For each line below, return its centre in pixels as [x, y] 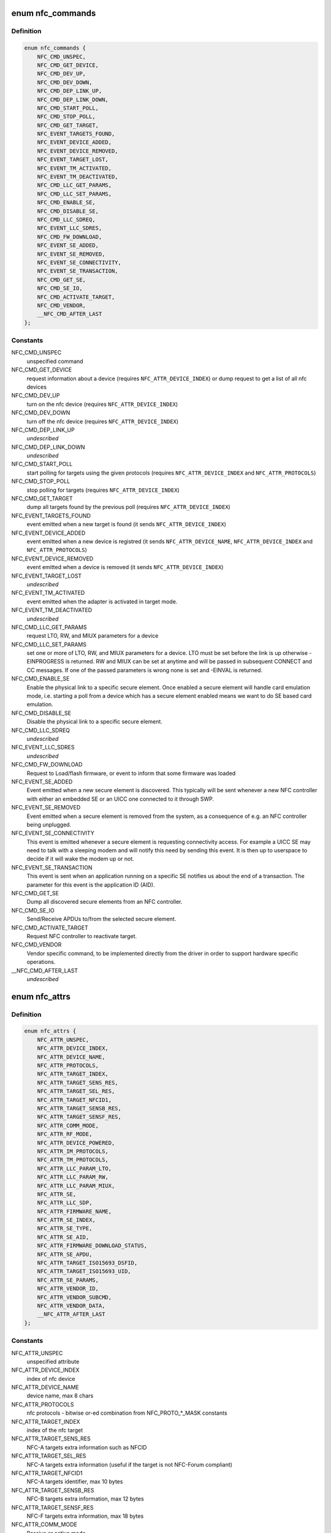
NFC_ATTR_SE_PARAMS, [68, 1280]
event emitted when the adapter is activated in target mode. [102, 602]
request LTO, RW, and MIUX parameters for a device [93, 636]
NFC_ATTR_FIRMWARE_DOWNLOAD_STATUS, [92, 1246]
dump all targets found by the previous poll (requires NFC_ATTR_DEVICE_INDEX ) [129, 507]
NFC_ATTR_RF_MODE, [65, 1134]
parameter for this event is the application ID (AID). [91, 885]
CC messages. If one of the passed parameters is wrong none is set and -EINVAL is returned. [145, 670]
